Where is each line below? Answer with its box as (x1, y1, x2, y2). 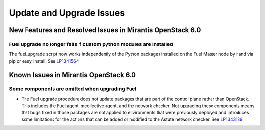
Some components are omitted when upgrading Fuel (9, 86, 137, 92)
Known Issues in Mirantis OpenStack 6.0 (9, 71, 136, 79)
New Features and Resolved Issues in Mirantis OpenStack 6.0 (9, 26, 201, 34)
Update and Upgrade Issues (9, 7, 125, 18)
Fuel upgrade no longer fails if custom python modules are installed (9, 41, 174, 47)
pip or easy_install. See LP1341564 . (9, 58, 80, 64)
